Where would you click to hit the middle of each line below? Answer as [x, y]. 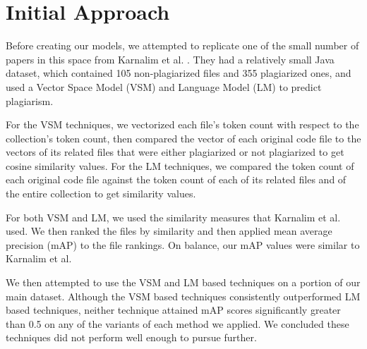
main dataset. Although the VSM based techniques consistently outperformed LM [183, 296]
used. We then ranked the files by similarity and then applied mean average [169, 231]
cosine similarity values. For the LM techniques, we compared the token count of [180, 165]
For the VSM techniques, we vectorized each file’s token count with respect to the [182, 124]
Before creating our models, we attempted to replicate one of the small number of [182, 45]
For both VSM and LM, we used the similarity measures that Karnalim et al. [173, 217]
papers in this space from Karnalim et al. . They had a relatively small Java [170, 59]
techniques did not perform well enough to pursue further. [131, 337]
